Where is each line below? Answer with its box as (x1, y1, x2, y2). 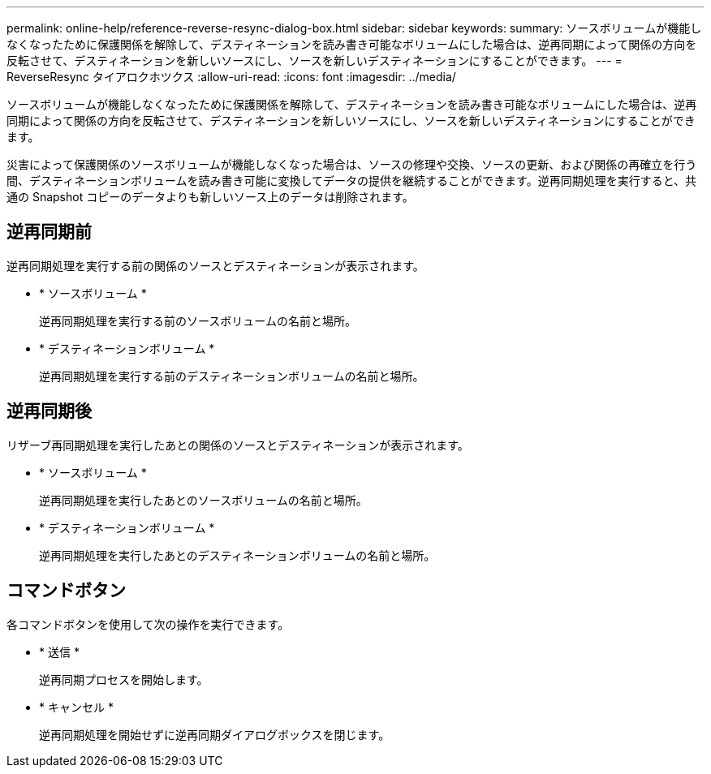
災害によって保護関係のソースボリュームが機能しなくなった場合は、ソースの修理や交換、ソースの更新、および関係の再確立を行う (6, 157, 697, 171)
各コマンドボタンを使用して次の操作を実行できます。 (6, 617, 290, 631)
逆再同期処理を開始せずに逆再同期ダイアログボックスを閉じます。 (39, 727, 390, 742)
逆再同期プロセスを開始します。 (39, 672, 209, 686)
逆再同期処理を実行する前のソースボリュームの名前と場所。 (39, 313, 356, 328)
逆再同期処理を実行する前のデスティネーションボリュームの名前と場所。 (39, 368, 424, 383)
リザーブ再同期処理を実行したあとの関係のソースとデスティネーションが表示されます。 (6, 437, 469, 452)
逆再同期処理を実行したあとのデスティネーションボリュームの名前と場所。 (39, 548, 436, 562)
